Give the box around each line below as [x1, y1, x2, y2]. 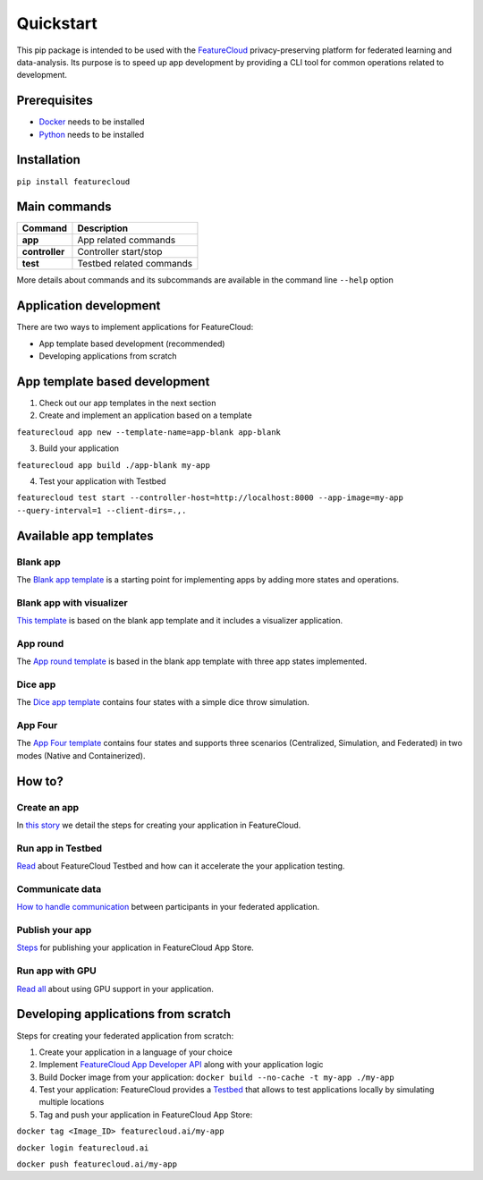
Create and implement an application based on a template [38, 410, 252, 420]
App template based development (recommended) [38, 338, 225, 349]
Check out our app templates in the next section [38, 398, 216, 409]
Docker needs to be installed [38, 116, 145, 127]
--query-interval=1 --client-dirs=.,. [16, 505, 187, 515]
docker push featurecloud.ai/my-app [16, 1159, 178, 1169]
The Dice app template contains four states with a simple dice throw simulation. [16, 697, 310, 708]
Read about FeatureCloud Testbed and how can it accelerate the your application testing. [16, 861, 345, 871]
